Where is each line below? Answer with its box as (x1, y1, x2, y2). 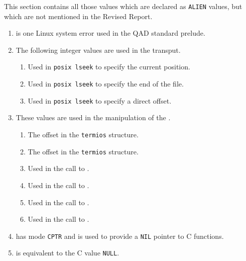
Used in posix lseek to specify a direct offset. (28, 95, 172, 106)
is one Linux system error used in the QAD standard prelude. (16, 28, 205, 38)
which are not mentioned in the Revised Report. (4, 11, 153, 21)
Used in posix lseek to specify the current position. (28, 61, 190, 72)
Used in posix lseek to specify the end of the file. (28, 78, 184, 89)
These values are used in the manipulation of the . (16, 112, 171, 123)
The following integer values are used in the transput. (16, 44, 181, 55)
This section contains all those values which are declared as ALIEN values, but (4, 1, 242, 11)
